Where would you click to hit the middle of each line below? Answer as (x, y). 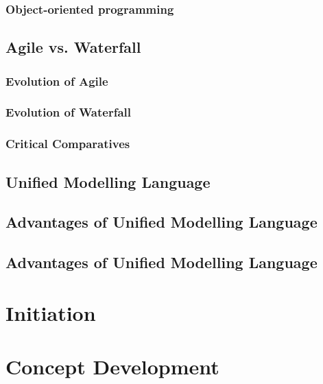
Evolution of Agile (57, 81)
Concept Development (112, 367)
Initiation (51, 312)
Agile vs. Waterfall (73, 47)
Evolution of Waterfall (68, 112)
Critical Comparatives (68, 144)
